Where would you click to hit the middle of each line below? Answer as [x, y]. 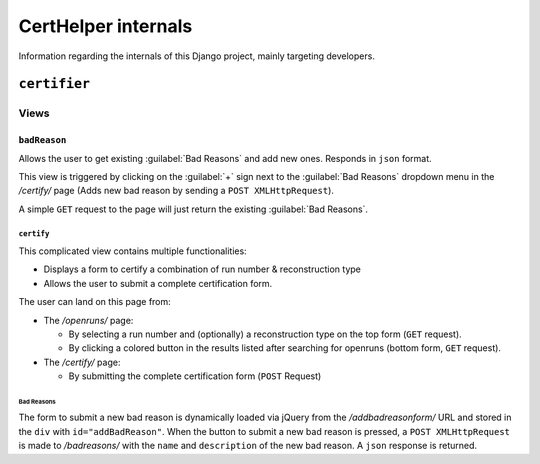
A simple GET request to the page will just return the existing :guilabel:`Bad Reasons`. [193, 209]
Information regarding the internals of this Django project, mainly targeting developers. [196, 56]
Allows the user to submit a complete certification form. [158, 283]
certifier [54, 84]
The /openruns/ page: [88, 320]
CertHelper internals [105, 26]
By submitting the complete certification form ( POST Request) [195, 376]
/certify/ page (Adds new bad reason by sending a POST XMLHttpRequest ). [176, 191]
